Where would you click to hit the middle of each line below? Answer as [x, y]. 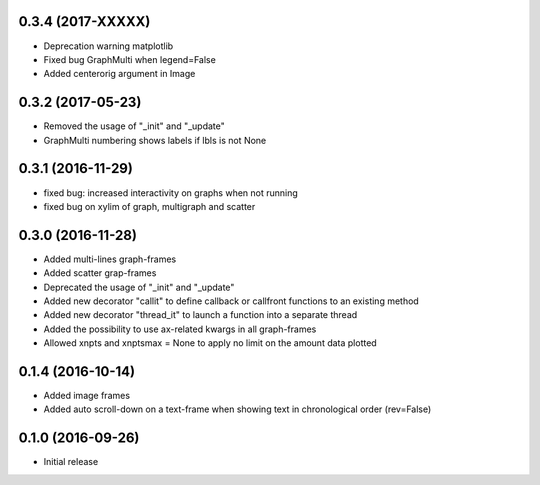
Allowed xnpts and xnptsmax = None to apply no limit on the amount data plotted [210, 343]
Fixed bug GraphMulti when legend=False [130, 59]
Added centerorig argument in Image [119, 74]
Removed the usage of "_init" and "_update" [134, 126]
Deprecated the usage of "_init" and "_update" [139, 287]
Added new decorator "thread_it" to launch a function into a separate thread [200, 315]
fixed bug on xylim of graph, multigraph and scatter [149, 206]
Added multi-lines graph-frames [110, 259]
